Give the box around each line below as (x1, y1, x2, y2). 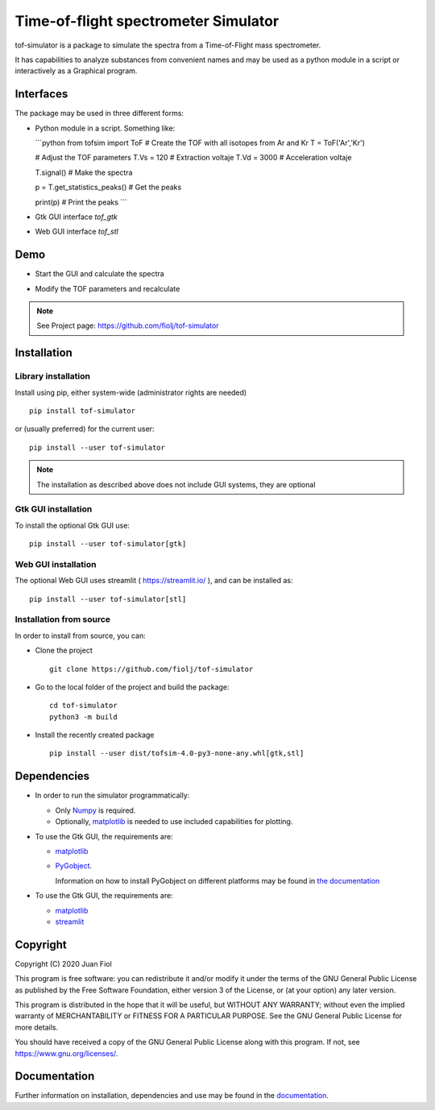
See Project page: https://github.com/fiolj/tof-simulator (36, 321, 219, 330)
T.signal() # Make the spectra (35, 168, 133, 177)
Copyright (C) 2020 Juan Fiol (14, 959, 112, 968)
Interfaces (14, 87, 68, 101)
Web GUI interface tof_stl (35, 226, 118, 237)
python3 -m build (49, 712, 118, 721)
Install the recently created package (35, 730, 155, 740)
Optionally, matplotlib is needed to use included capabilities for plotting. (55, 817, 293, 826)
